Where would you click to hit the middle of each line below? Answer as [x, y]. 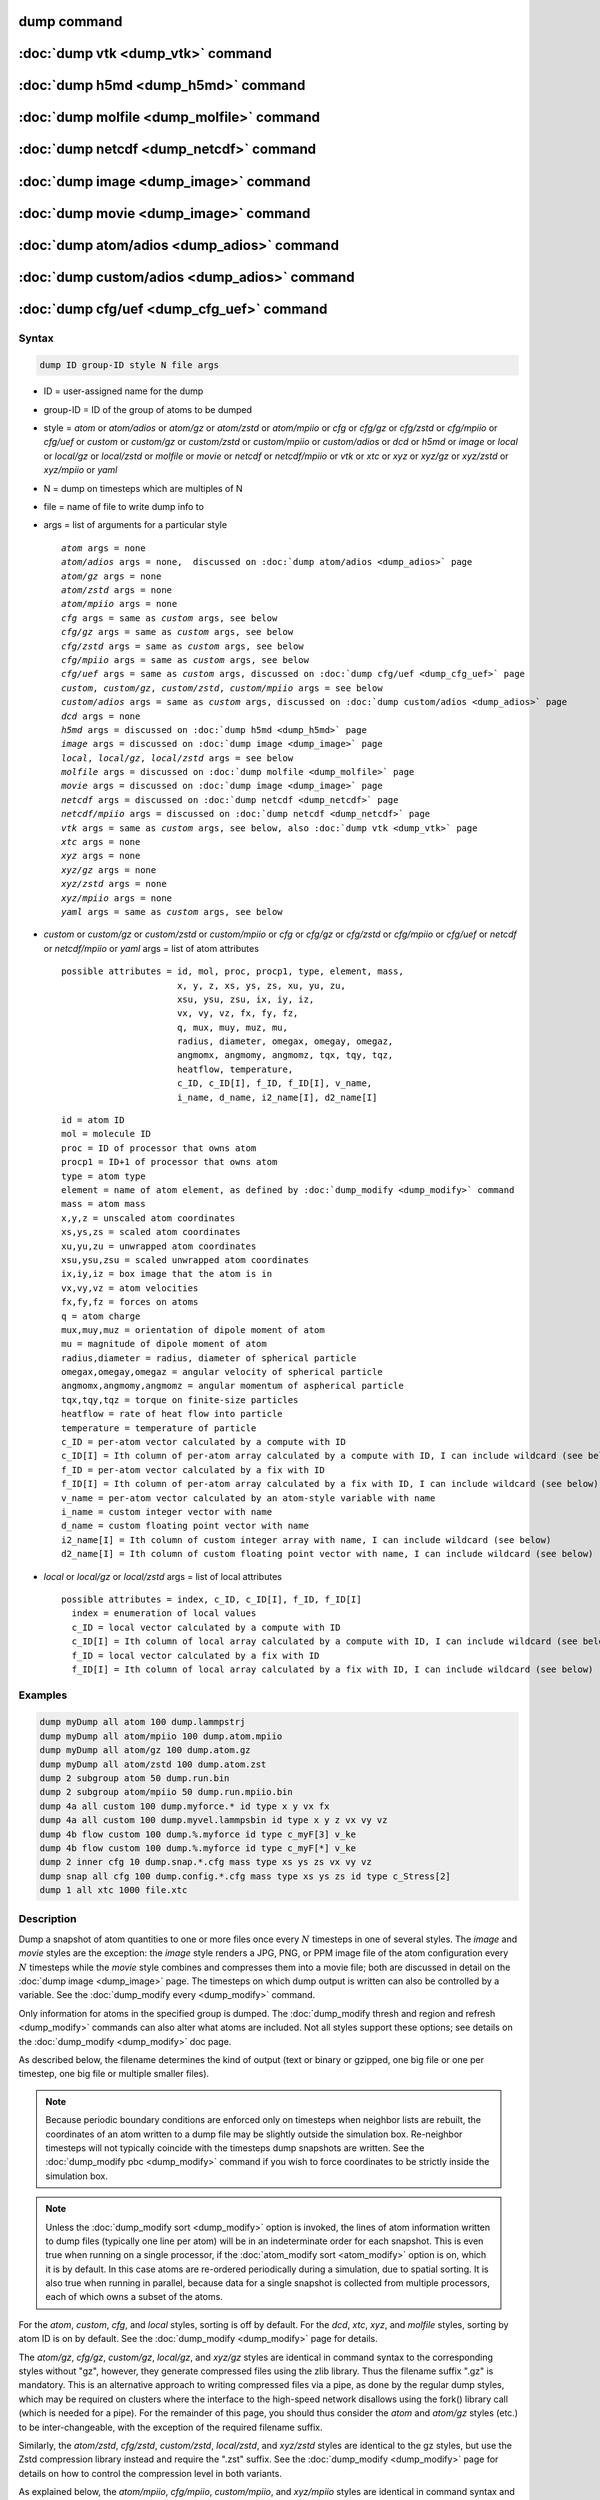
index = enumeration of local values [164, 1613]
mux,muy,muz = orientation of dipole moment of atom [193, 1329]
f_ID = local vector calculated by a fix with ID [195, 1655]
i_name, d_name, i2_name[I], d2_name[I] [277, 1097]
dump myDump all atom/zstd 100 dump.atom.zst [153, 1764]
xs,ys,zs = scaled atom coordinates [151, 1232]
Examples [43, 1695]
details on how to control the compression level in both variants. [150, 2473]
